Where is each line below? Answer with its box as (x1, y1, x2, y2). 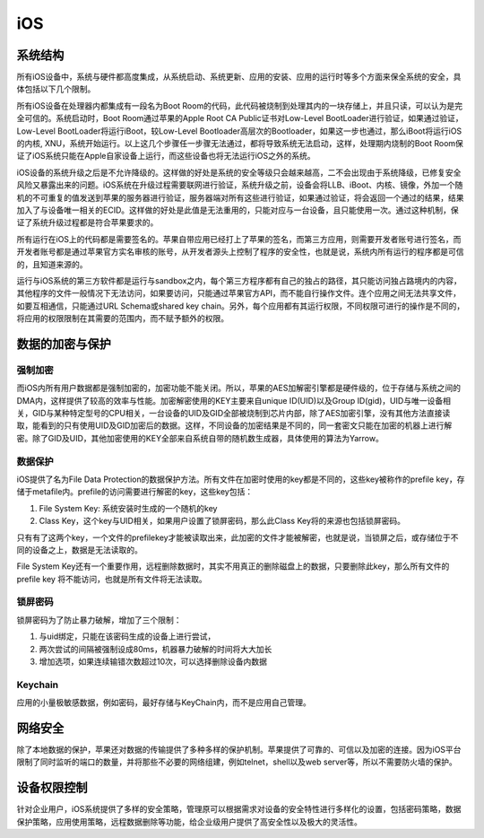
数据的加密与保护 (16, 336, 111, 352)
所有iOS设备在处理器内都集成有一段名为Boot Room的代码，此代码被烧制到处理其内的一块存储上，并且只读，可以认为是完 (16, 100, 463, 111)
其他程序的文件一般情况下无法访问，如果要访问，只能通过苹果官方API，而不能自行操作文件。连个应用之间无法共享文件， (16, 288, 462, 299)
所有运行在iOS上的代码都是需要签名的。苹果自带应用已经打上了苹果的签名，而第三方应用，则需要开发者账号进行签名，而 (16, 233, 462, 244)
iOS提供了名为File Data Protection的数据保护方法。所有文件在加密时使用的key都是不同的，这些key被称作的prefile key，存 (16, 474, 465, 484)
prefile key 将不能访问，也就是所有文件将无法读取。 (16, 573, 207, 584)
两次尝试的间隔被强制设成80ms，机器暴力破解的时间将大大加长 (39, 643, 272, 654)
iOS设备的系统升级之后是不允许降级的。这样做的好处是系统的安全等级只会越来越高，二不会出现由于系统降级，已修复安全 (16, 167, 462, 178)
